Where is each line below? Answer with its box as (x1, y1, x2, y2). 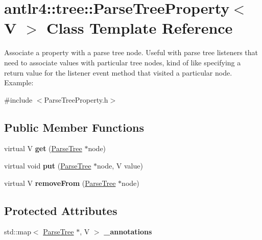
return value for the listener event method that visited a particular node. (4, 67, 232, 78)
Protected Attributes (4, 202, 117, 218)
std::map (4, 226, 31, 237)
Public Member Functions (4, 119, 144, 135)
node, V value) (97, 160, 143, 171)
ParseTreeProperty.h (44, 94, 108, 105)
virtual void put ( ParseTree (4, 160, 91, 171)
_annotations (104, 226, 152, 237)
